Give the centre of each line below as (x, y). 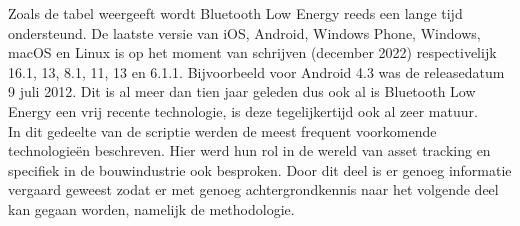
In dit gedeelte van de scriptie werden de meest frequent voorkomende (222, 130)
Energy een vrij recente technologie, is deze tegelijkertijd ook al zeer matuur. (243, 110)
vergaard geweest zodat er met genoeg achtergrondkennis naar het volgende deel (253, 189)
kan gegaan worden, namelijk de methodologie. (151, 208)
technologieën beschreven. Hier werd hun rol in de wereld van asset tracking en (249, 150)
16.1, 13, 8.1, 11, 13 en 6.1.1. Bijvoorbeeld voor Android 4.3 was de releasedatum (256, 71)
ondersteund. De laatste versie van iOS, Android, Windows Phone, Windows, (244, 32)
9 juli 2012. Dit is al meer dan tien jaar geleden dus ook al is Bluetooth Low (242, 91)
